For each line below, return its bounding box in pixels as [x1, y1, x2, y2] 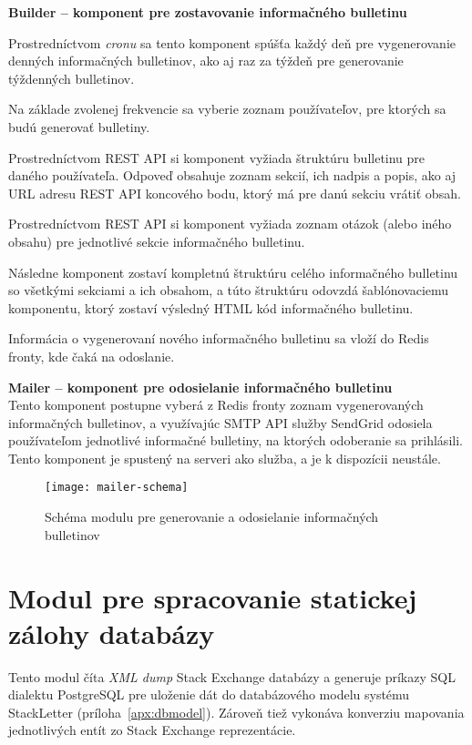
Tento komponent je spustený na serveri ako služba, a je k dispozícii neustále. [8, 448, 441, 467]
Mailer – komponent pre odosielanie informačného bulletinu [8, 377, 393, 396]
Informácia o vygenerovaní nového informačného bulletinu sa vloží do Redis [8, 329, 429, 348]
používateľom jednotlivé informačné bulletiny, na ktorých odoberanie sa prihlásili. [8, 431, 463, 450]
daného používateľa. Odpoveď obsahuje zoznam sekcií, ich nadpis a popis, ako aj [8, 166, 457, 185]
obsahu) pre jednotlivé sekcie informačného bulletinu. [8, 231, 305, 250]
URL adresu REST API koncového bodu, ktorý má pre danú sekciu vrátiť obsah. [8, 183, 461, 202]
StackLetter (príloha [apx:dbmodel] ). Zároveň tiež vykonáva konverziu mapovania [8, 702, 465, 721]
